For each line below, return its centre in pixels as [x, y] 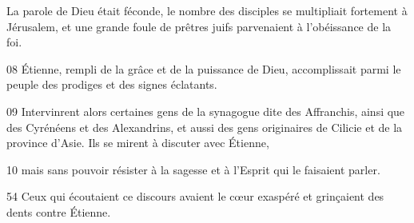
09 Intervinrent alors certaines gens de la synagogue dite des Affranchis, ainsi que [206, 111]
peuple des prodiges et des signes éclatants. [112, 84]
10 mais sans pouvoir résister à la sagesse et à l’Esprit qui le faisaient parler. [193, 169]
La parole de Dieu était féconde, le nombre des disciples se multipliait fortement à [207, 10]
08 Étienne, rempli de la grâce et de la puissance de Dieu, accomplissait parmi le [204, 68]
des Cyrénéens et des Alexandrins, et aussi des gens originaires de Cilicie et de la [205, 127]
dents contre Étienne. [59, 211]
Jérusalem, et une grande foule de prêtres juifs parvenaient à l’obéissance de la [199, 26]
